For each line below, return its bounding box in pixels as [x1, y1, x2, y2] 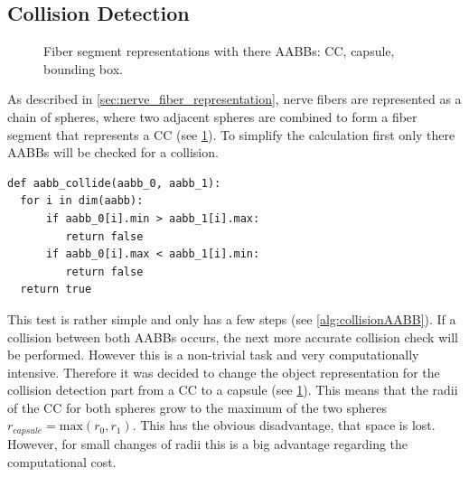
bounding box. [43, 59, 123, 78]
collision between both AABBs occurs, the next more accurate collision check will [7, 327, 458, 346]
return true [20, 283, 92, 296]
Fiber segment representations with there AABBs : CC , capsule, [43, 42, 395, 61]
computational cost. [7, 452, 117, 471]
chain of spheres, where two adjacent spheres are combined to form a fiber [7, 107, 417, 126]
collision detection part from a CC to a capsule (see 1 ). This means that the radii [7, 380, 458, 399]
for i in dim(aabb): [20, 194, 144, 208]
